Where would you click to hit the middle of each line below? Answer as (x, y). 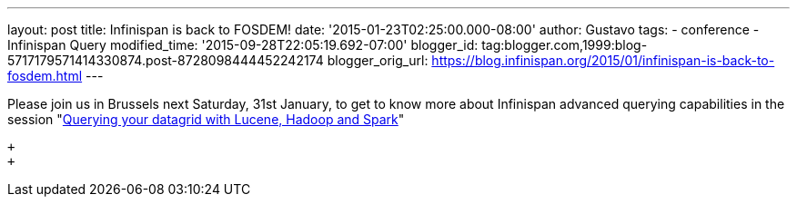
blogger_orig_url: (378, 60)
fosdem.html (45, 76)
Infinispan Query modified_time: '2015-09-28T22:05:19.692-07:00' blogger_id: (243, 45)
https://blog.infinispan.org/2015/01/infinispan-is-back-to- (603, 60)
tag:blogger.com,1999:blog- (565, 45)
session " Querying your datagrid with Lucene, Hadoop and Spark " (206, 119)
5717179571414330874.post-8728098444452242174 (166, 60)
